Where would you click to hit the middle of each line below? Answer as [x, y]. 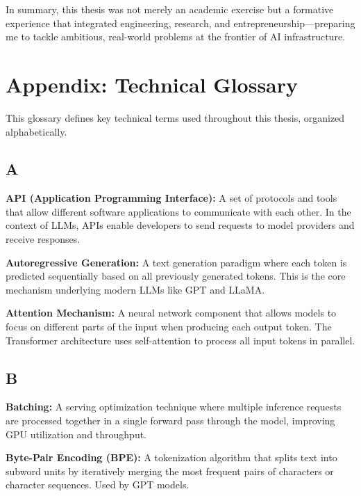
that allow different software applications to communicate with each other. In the [178, 211]
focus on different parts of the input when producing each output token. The [169, 327]
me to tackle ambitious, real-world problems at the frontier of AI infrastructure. [175, 37]
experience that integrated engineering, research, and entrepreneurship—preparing [180, 23]
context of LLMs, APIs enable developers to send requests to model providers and [180, 225]
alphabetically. [36, 131]
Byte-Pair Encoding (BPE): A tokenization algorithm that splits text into [171, 457]
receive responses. [43, 239]
